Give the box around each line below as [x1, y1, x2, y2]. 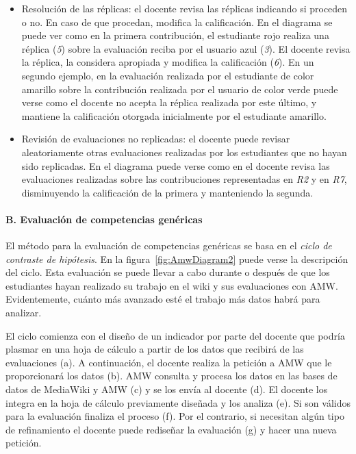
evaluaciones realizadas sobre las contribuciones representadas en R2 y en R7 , [21, 172, 347, 186]
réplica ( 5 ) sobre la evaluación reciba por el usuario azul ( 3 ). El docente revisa [21, 41, 351, 55]
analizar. [5, 305, 42, 320]
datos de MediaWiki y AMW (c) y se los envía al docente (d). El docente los [5, 382, 328, 396]
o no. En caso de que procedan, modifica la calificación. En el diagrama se [21, 14, 333, 29]
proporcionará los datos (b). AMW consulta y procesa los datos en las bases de [5, 368, 338, 383]
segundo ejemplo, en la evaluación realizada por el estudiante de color [21, 68, 314, 82]
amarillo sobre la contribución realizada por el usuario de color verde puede [21, 81, 338, 96]
